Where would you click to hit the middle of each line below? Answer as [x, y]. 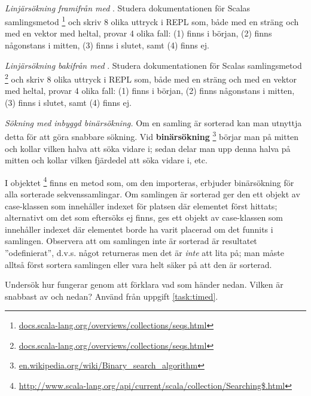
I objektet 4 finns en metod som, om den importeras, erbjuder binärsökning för [150, 181]
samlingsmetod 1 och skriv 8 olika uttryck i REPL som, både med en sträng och [152, 21]
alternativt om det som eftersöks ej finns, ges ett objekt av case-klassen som [144, 217]
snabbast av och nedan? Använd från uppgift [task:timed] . [112, 296]
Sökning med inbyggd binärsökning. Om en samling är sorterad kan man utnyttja [153, 122]
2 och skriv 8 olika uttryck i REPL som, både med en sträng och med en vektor [151, 78]
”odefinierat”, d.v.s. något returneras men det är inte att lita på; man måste [145, 252]
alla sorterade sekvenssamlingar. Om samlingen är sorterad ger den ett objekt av [153, 194]
